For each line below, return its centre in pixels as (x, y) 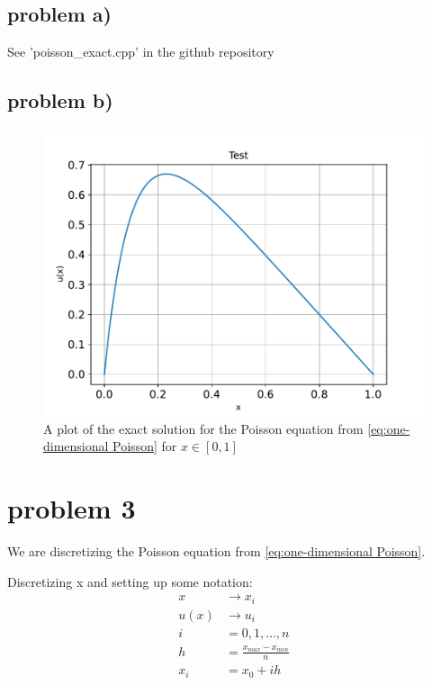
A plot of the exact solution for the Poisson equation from (203, 428)
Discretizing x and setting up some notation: (130, 581)
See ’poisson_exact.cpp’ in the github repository (141, 52)
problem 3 (72, 507)
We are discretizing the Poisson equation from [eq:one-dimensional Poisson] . (216, 550)
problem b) (60, 100)
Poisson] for (145, 446)
